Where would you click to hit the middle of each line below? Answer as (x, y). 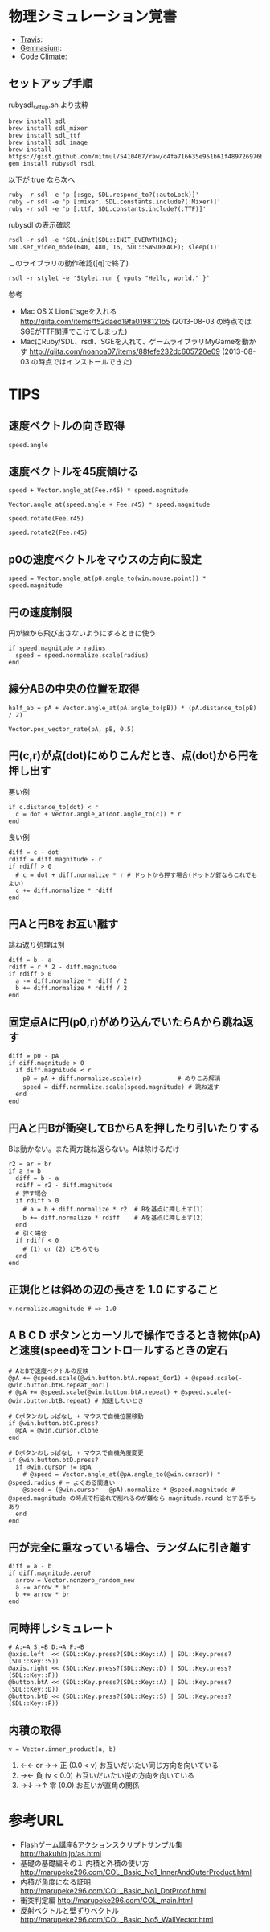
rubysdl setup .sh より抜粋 (49, 105)
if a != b (25, 1171)
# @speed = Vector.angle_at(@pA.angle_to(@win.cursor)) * (122, 1474)
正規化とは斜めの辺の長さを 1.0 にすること (113, 1290)
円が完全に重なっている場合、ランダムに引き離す (129, 1548)
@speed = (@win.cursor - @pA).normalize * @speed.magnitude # (129, 1490)
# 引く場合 (31, 1234)
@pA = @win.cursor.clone (57, 1430)
